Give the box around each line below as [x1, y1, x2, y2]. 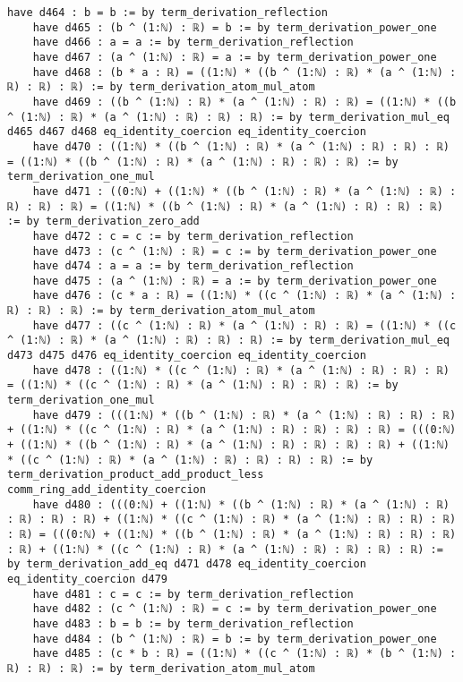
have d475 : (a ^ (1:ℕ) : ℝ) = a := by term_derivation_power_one [32, 274, 437, 287]
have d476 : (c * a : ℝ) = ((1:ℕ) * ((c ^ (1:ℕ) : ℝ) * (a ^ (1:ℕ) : [32, 289, 457, 303]
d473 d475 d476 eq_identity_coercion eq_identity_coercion [7, 349, 366, 362]
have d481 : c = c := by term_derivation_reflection [32, 587, 354, 601]
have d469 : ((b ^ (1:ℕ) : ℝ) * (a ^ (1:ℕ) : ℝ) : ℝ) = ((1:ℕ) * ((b [32, 95, 457, 108]
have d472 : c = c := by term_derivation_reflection [32, 229, 354, 243]
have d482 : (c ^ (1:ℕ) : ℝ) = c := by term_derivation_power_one [32, 602, 437, 616]
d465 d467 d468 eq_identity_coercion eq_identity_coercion [7, 125, 366, 139]
